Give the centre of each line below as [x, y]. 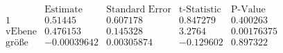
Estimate [63, 10]
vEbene [21, 32]
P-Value [248, 10]
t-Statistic [200, 10]
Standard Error [139, 10]
